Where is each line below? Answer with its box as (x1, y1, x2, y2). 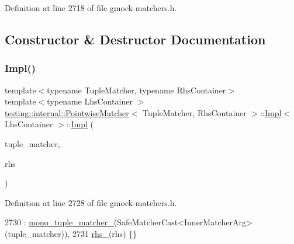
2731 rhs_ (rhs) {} (72, 227, 137, 239)
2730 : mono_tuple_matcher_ (5, 216, 114, 228)
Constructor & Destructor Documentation (5, 30, 266, 48)
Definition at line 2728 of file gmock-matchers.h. (5, 196, 177, 208)
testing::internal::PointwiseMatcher (5, 106, 129, 118)
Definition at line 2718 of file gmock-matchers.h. (5, 2, 177, 13)
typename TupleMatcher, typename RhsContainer (47, 83, 226, 96)
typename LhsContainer (47, 95, 133, 107)
